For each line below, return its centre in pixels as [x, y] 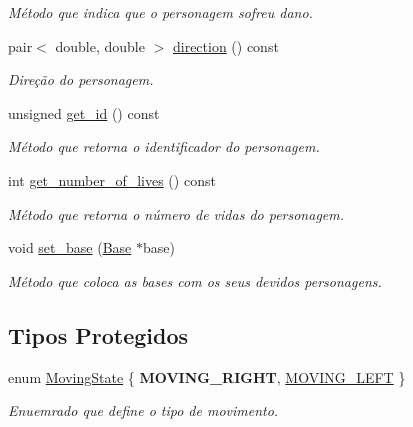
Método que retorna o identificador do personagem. [164, 146]
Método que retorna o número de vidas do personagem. [176, 213]
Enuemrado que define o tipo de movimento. [143, 410]
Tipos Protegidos [98, 334]
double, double [100, 45]
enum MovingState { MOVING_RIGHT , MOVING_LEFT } [207, 376]
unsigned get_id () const [84, 112]
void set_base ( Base [70, 247]
